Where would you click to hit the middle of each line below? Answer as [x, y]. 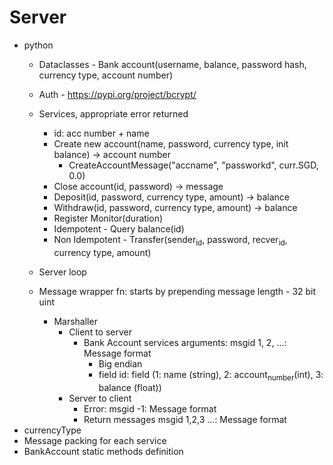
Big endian [120, 363]
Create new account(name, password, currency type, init [171, 143]
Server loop [62, 272]
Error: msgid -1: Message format [150, 408]
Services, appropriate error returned [113, 113]
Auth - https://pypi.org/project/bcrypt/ [117, 94]
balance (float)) [130, 387]
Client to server [100, 332]
